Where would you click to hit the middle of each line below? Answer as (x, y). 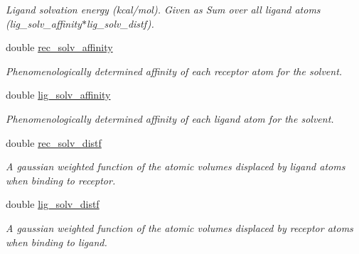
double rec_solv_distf (54, 142)
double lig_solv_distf (53, 204)
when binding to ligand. (57, 242)
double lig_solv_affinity (58, 95)
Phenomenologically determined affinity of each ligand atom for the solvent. (170, 118)
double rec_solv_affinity (59, 47)
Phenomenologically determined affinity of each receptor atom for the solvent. (174, 71)
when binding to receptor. (61, 180)
